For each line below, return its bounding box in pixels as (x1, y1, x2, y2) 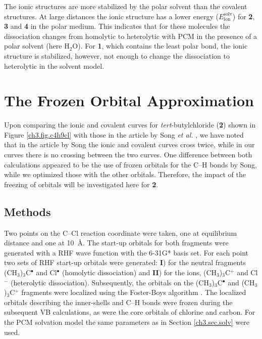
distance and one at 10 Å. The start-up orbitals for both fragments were (4, 237, 229, 248)
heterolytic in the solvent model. (4, 60, 104, 71)
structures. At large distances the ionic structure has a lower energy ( (4, 11, 219, 21)
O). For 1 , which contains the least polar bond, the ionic (72, 40, 248, 51)
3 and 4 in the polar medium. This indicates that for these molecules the (4, 21, 230, 31)
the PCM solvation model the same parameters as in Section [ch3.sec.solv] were (4, 316, 250, 327)
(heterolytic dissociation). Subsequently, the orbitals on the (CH (11, 277, 209, 287)
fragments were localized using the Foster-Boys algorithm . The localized (21, 287, 246, 298)
